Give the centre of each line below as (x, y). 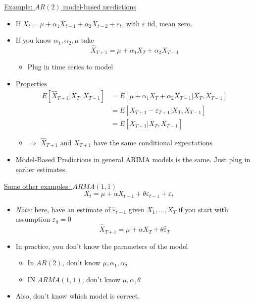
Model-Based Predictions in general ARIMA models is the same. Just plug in (133, 159)
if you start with (203, 209)
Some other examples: (37, 186)
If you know (34, 40)
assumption (33, 219)
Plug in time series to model (70, 67)
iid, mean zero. (170, 23)
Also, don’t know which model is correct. (78, 296)
